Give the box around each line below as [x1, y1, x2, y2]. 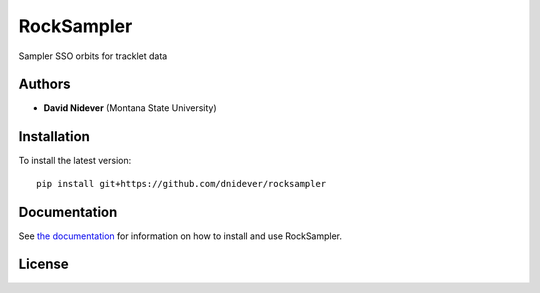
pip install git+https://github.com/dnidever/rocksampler [36, 178, 327, 189]
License [18, 256, 69, 273]
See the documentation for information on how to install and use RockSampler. [18, 230, 343, 242]
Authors [18, 76, 71, 93]
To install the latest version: [18, 155, 132, 167]
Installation [18, 128, 90, 145]
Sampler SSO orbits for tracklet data [18, 50, 168, 62]
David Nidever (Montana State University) [43, 102, 217, 114]
